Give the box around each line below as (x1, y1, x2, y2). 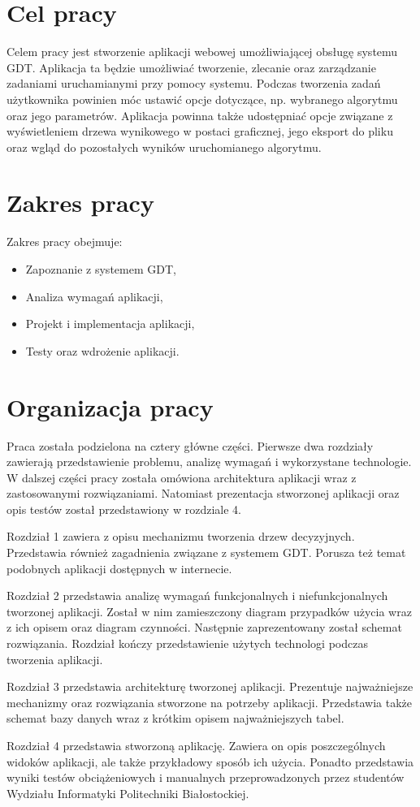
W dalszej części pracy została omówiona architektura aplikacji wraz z (6, 468, 357, 485)
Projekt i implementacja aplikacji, (25, 315, 195, 332)
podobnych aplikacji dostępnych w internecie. (6, 559, 232, 576)
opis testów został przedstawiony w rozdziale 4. (6, 500, 241, 517)
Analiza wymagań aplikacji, (25, 287, 163, 304)
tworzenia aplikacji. (6, 650, 103, 667)
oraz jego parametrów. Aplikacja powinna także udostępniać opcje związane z (6, 106, 393, 123)
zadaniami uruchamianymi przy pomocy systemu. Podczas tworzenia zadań (6, 75, 381, 92)
